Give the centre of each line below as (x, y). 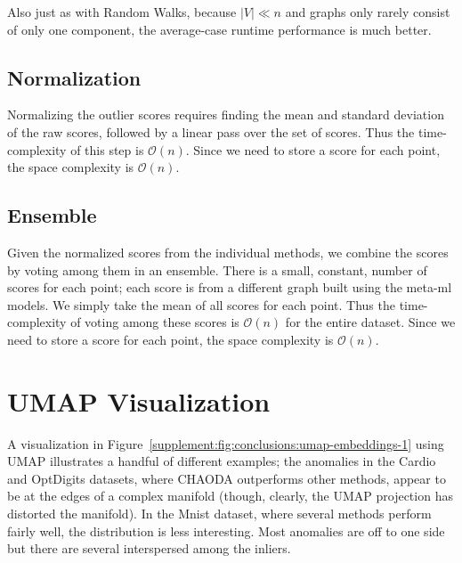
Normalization (74, 77)
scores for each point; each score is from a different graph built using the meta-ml (230, 287)
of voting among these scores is (155, 322)
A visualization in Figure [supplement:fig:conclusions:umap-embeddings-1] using (226, 443)
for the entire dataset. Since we (370, 322)
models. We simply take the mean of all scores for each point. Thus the (201, 304)
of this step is (107, 149)
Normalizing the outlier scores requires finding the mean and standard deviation (226, 114)
